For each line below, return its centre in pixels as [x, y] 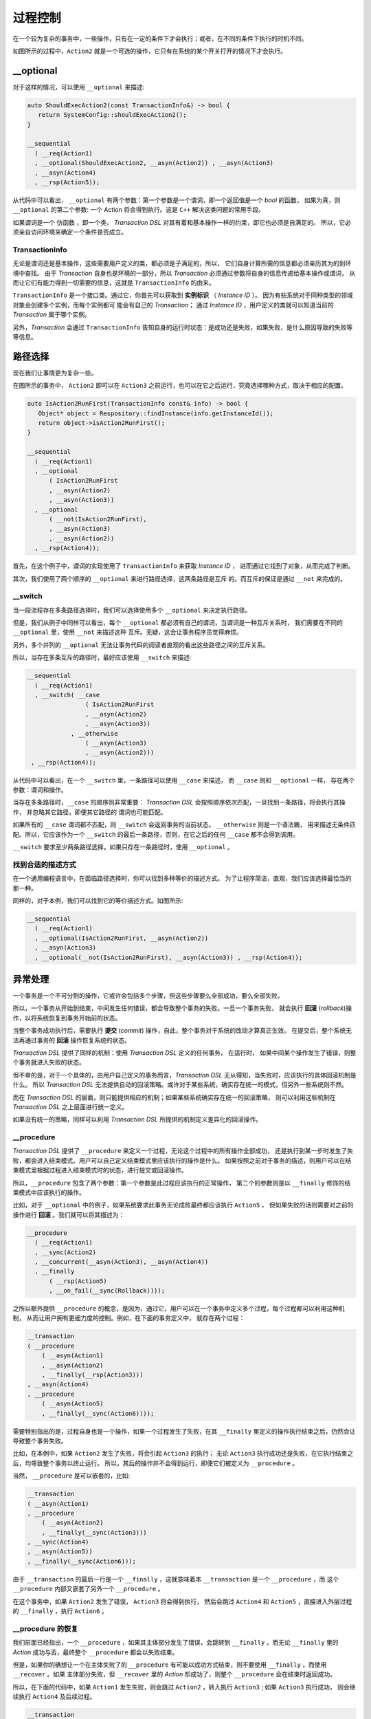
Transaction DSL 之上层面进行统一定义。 [70, 1106]
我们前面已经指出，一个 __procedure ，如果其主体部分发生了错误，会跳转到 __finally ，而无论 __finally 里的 [176, 1643]
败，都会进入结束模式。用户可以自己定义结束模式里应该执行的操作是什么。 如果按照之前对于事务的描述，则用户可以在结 [182, 1160]
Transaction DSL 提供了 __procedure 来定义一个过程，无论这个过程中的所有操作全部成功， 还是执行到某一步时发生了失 [183, 1151]
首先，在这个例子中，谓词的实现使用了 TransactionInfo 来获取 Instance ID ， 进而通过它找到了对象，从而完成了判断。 [183, 566]
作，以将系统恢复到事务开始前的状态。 [67, 1018]
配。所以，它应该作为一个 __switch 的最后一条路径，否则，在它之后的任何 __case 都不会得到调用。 [156, 834]
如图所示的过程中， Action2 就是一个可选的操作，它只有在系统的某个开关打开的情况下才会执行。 [149, 51]
